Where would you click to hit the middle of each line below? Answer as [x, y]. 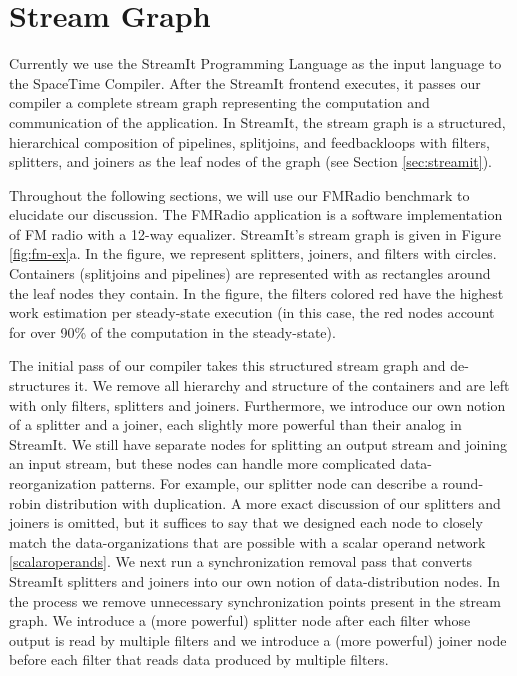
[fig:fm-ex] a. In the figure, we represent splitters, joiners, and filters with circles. [253, 253]
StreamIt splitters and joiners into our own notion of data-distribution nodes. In [255, 580]
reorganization [53, 483]
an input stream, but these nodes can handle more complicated [202, 463]
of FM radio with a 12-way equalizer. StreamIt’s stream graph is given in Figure [255, 233]
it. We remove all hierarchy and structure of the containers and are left [292, 385]
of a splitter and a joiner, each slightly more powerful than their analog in [235, 424]
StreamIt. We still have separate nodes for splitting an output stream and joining [258, 443]
